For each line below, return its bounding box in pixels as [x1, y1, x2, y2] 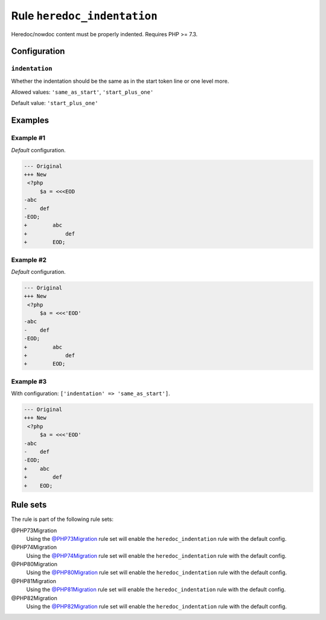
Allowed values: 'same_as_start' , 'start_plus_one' [11, 88, 154, 96]
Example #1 [11, 134, 45, 142]
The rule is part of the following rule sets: [11, 515, 114, 523]
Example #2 [11, 256, 47, 264]
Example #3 [11, 377, 47, 386]
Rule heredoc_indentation [11, 9, 158, 22]
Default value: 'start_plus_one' [11, 100, 98, 107]
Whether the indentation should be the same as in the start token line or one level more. [11, 77, 229, 85]
